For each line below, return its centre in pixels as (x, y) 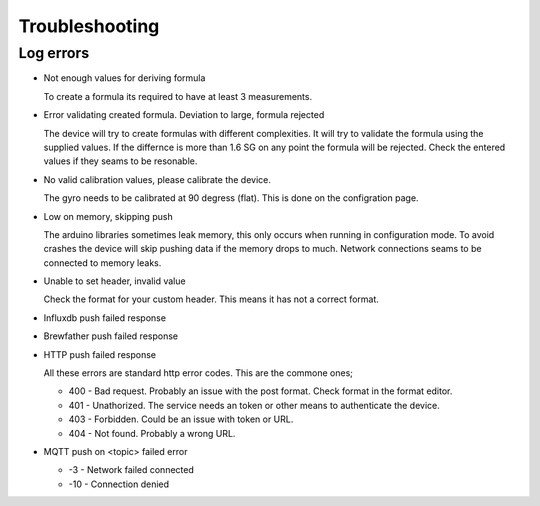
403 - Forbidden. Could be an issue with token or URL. (181, 419)
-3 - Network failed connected (131, 470)
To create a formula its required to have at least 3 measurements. (178, 96)
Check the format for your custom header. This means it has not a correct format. (211, 299)
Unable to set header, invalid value (114, 281)
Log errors (54, 53)
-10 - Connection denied (119, 484)
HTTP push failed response (100, 354)
